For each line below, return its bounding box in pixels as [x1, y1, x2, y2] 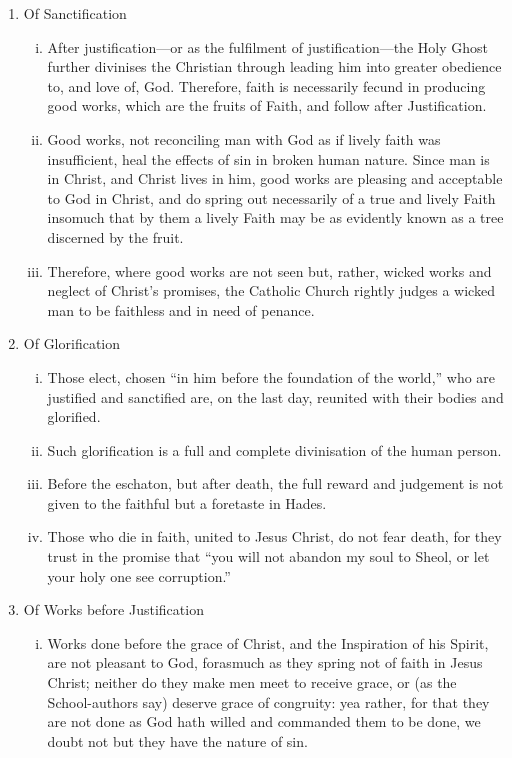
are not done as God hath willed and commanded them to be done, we [47, 711, 481, 732]
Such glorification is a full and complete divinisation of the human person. [47, 439, 502, 460]
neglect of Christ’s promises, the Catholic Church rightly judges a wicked [47, 280, 495, 301]
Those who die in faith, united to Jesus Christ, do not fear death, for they [47, 526, 502, 547]
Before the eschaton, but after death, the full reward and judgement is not [47, 473, 504, 494]
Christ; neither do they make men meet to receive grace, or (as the [47, 672, 457, 693]
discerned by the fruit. [47, 226, 184, 247]
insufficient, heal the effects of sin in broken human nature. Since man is [47, 148, 490, 169]
